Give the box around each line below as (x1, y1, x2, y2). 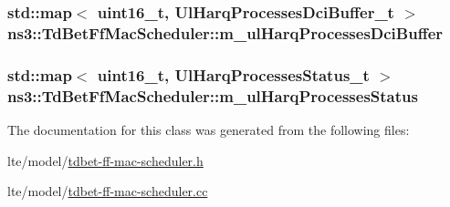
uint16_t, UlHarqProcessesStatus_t (97, 63, 370, 86)
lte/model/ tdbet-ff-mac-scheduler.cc (7, 181, 208, 201)
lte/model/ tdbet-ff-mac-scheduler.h (7, 150, 204, 170)
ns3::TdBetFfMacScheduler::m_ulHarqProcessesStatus (7, 84, 418, 107)
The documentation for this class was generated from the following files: (7, 119, 410, 139)
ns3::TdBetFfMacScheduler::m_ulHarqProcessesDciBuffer (7, 21, 444, 44)
